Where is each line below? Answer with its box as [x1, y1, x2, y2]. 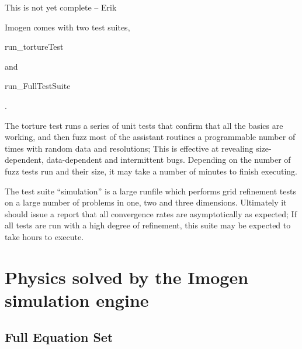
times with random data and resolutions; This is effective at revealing [5, 142, 254, 154]
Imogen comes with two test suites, [5, 20, 130, 33]
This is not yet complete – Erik [5, 1, 117, 13]
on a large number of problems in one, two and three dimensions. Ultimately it [5, 196, 287, 208]
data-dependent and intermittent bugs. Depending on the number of [46, 153, 291, 166]
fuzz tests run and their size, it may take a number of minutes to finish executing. [5, 165, 297, 177]
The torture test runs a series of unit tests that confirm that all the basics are [5, 119, 283, 131]
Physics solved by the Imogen [5, 265, 249, 289]
